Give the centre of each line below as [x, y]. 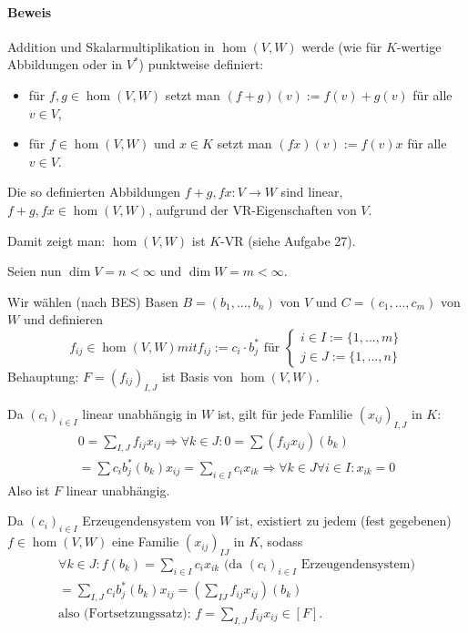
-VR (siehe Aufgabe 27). [288, 240]
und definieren [63, 319]
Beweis [30, 11]
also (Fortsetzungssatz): [125, 614]
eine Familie [145, 541]
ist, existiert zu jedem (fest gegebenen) [344, 521]
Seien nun [35, 271]
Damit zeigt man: [56, 240]
